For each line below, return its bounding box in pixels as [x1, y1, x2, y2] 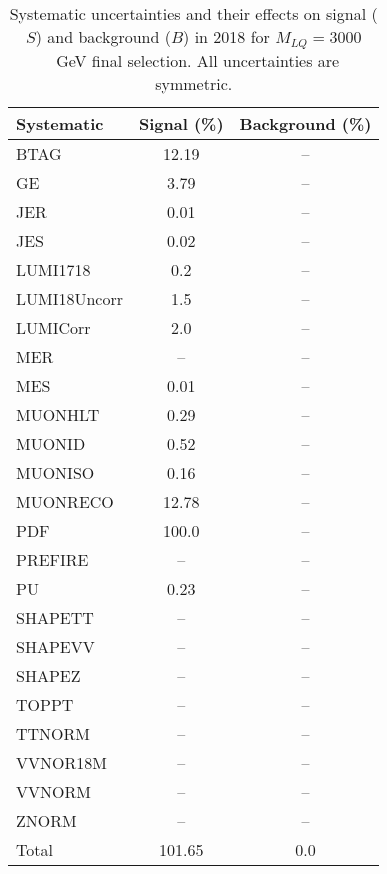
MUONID [16, 431, 86, 455]
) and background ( [35, 25, 171, 48]
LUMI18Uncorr [16, 286, 123, 310]
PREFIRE [16, 547, 89, 571]
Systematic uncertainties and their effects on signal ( [9, 2, 378, 25]
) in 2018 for [183, 25, 270, 48]
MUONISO [16, 460, 95, 484]
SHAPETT [16, 605, 94, 629]
